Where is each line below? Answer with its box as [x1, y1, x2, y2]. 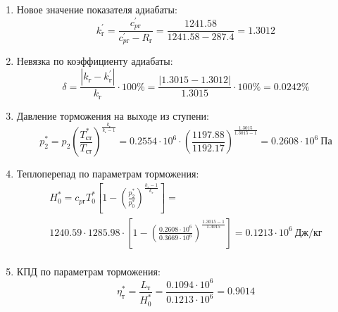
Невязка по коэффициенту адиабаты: [16, 54, 173, 68]
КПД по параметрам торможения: [16, 263, 161, 278]
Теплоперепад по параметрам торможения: [16, 166, 199, 181]
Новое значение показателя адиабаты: [16, 2, 177, 16]
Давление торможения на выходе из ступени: [16, 108, 209, 123]
